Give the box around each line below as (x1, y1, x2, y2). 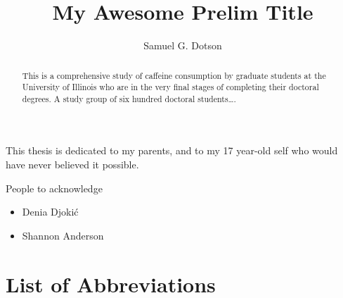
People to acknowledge (6, 180, 103, 195)
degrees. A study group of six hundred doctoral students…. (22, 92, 236, 104)
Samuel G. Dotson (143, 38, 222, 53)
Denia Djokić (22, 204, 79, 219)
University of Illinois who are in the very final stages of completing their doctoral (22, 81, 319, 93)
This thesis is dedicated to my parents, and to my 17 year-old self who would (6, 143, 338, 158)
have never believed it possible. (6, 157, 139, 172)
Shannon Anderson (22, 228, 104, 242)
